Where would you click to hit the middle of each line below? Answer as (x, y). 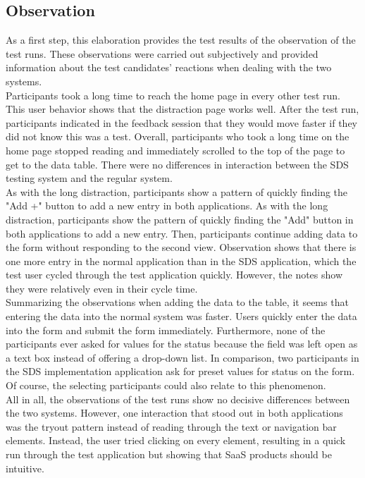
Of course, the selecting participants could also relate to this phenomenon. (166, 385)
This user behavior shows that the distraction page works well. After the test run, (182, 109)
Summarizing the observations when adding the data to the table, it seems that (177, 302)
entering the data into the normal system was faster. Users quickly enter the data (181, 316)
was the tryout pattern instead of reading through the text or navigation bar (171, 426)
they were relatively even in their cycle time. (102, 288)
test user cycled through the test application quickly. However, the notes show (174, 275)
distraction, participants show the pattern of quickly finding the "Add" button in (180, 219)
